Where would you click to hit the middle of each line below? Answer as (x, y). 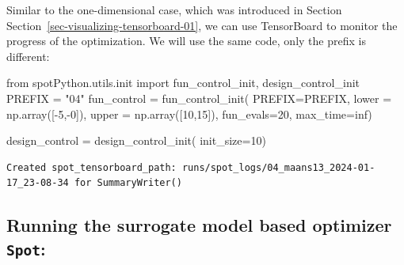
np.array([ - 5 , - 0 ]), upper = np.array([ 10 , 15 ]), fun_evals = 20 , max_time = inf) (189, 114)
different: (28, 56)
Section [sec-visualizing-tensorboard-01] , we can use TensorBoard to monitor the (202, 25)
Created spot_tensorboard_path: (91, 167)
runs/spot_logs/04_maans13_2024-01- (278, 167)
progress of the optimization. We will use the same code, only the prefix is (186, 41)
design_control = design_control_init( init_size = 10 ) (136, 140)
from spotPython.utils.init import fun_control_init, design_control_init (183, 83)
